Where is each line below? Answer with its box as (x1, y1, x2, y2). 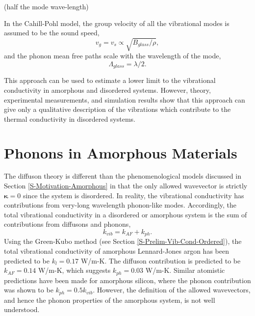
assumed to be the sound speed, (4, 27, 100, 38)
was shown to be (4, 285, 53, 295)
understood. (4, 304, 40, 315)
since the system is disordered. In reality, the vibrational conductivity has (23, 190, 244, 200)
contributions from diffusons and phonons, (4, 219, 131, 229)
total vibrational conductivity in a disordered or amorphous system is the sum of (4, 209, 247, 219)
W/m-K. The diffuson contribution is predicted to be (80, 255, 241, 265)
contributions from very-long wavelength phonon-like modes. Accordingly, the (4, 200, 237, 210)
